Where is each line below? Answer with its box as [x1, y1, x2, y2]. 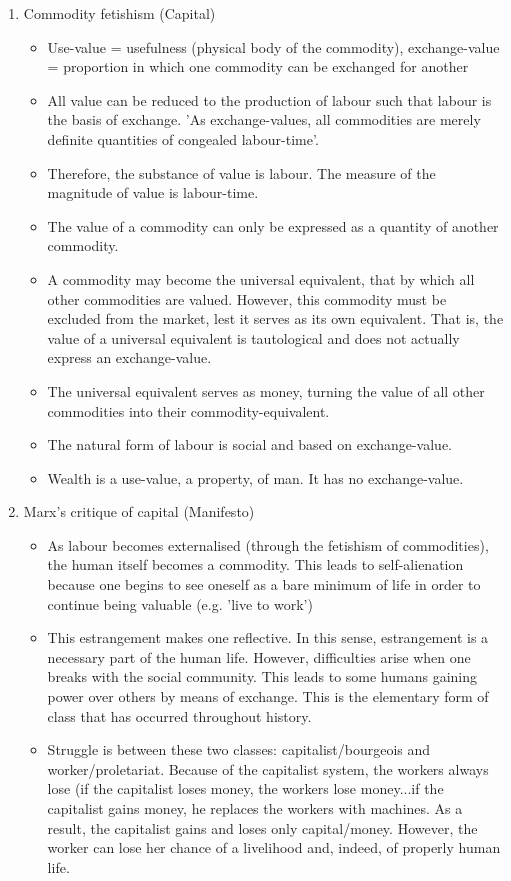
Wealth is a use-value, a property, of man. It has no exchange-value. [47, 467, 464, 488]
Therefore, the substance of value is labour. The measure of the [47, 162, 436, 183]
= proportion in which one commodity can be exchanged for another [47, 56, 469, 77]
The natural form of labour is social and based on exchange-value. [47, 434, 453, 455]
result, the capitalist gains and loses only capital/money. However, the [47, 817, 478, 838]
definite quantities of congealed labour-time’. [47, 128, 319, 149]
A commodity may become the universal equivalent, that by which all [47, 268, 475, 289]
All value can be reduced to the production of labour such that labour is [47, 89, 492, 110]
